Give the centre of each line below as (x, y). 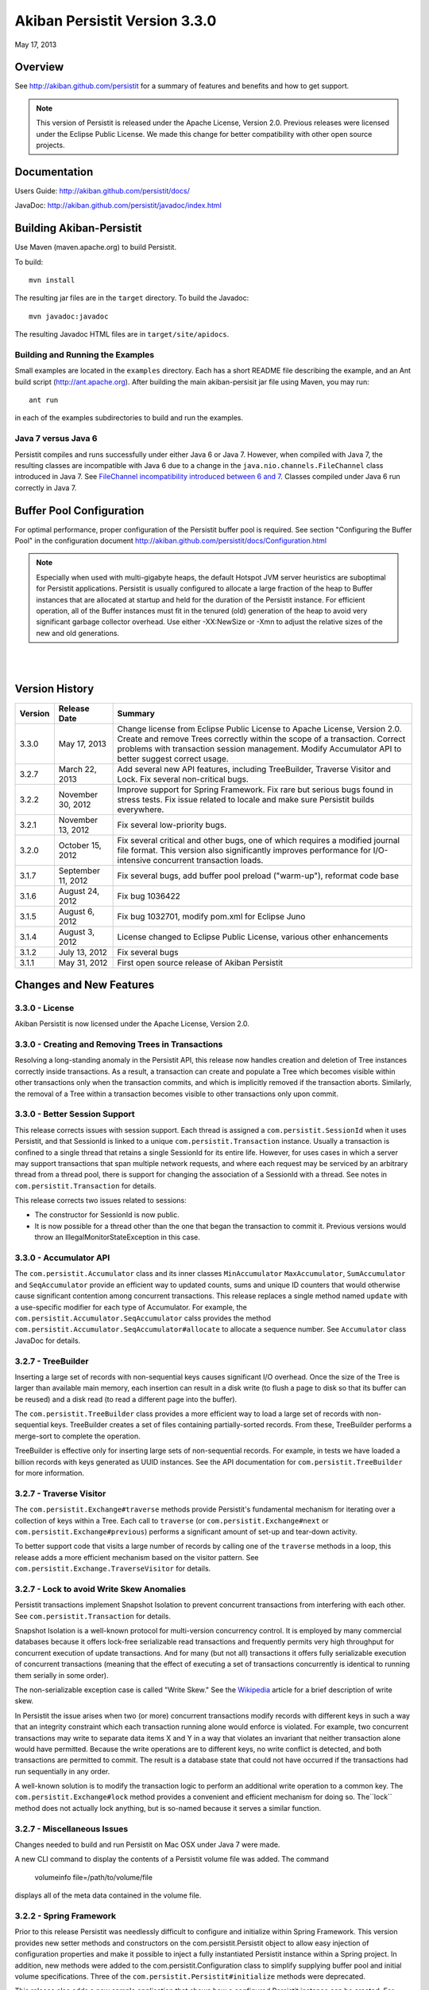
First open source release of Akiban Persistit (200, 962)
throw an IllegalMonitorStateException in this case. (117, 1237)
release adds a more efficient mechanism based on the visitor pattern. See (137, 1557)
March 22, (77, 769)
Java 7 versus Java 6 (56, 439)
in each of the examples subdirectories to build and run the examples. (129, 418)
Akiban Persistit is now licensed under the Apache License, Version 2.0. (132, 1024)
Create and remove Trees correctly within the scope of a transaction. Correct (261, 739)
